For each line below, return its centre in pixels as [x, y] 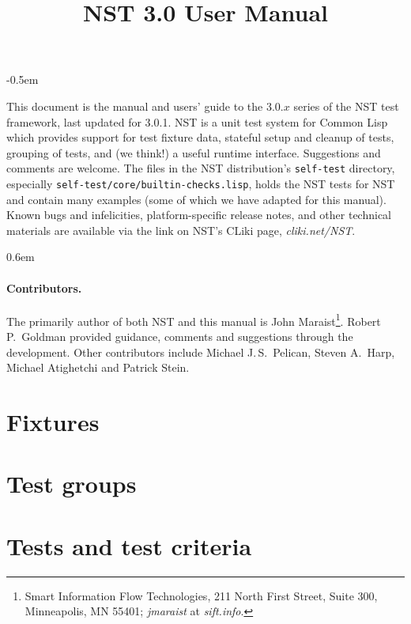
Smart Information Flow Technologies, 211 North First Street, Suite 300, [201, 595]
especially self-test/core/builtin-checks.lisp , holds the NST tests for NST [201, 183]
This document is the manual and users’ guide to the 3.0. [145, 106]
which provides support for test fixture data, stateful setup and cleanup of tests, [200, 137]
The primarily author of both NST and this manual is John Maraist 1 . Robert [194, 320]
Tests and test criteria [129, 545]
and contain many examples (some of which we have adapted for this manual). [196, 199]
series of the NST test [346, 106]
